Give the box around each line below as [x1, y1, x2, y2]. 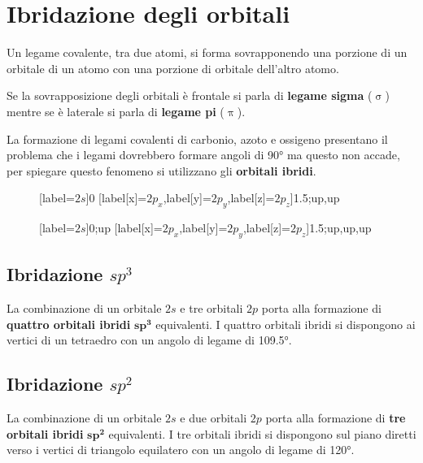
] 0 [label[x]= [85, 189, 147, 206]
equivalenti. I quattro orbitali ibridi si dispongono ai [155, 315, 416, 332]
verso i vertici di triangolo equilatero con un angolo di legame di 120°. [7, 441, 355, 458]
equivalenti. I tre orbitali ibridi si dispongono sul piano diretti [108, 425, 416, 442]
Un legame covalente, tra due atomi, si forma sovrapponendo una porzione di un [7, 44, 408, 61]
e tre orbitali [180, 300, 243, 317]
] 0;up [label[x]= [85, 219, 163, 236]
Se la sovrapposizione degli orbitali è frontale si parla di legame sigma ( [7, 87, 373, 104]
